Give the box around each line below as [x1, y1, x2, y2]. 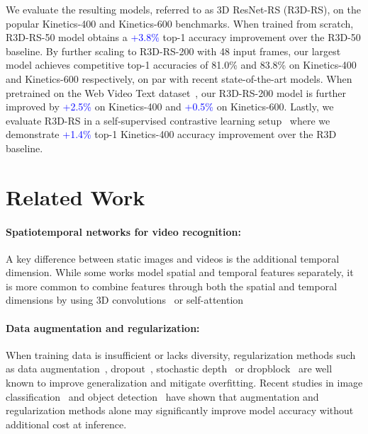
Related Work [6, 182, 145, 211]
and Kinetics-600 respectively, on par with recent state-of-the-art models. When [6, 71, 352, 86]
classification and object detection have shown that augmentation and [6, 389, 319, 404]
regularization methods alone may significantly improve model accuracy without [6, 403, 354, 418]
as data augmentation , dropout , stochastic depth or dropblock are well [6, 361, 333, 376]
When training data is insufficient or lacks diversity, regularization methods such [6, 347, 356, 362]
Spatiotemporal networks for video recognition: [6, 224, 242, 239]
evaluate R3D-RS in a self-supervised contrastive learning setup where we [6, 113, 330, 127]
